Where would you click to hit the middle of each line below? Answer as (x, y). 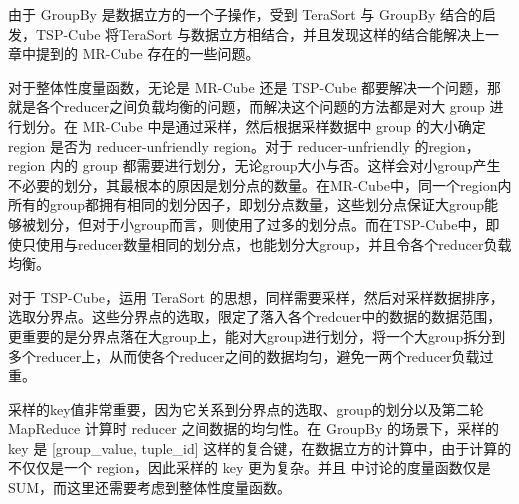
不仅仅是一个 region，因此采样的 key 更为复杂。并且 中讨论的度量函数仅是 (249, 467)
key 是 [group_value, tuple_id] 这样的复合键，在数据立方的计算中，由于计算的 (260, 447)
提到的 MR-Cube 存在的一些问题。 (147, 53)
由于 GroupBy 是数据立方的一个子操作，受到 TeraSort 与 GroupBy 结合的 (245, 14)
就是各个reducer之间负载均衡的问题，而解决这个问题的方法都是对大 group (246, 106)
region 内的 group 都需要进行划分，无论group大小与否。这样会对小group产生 (254, 165)
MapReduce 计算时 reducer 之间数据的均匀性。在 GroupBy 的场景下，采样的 (253, 428)
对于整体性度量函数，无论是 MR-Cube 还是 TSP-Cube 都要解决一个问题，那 (255, 86)
